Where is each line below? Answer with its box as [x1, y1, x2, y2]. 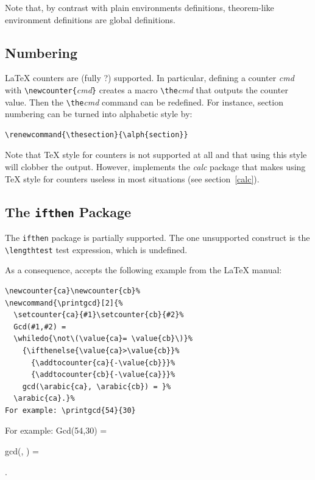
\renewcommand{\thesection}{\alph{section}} [5, 130, 188, 139]
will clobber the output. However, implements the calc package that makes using [5, 160, 306, 173]
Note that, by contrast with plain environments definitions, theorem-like [5, 1, 274, 13]
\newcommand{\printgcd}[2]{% [5, 298, 123, 307]
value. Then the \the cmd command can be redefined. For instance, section [5, 95, 283, 108]
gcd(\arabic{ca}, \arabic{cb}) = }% [22, 382, 171, 391]
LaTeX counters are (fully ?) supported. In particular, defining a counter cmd [5, 71, 294, 84]
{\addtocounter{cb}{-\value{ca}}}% [30, 370, 175, 379]
